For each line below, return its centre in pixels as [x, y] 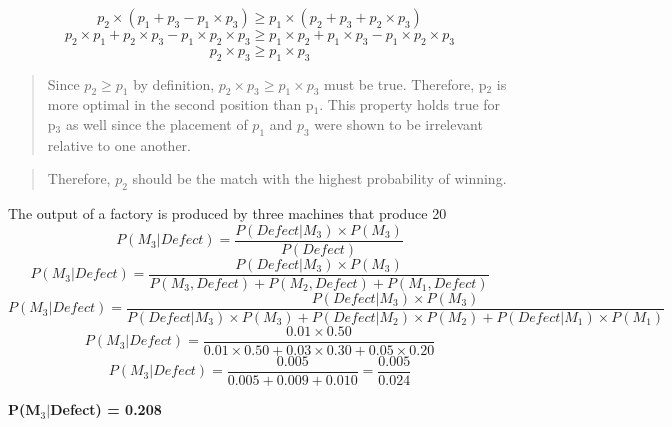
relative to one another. [119, 144]
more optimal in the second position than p [180, 104]
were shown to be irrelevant [398, 123]
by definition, [174, 83]
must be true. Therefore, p [405, 83]
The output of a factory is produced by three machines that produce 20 [227, 213]
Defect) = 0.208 [106, 409]
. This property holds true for [410, 104]
